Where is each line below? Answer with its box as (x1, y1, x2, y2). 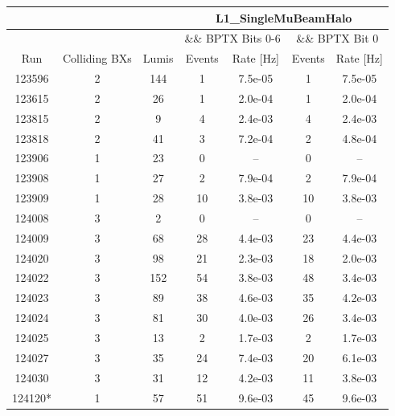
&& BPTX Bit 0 (296, 30, 379, 47)
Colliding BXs (63, 50, 132, 67)
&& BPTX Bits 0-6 (184, 30, 281, 47)
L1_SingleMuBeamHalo (216, 9, 352, 26)
